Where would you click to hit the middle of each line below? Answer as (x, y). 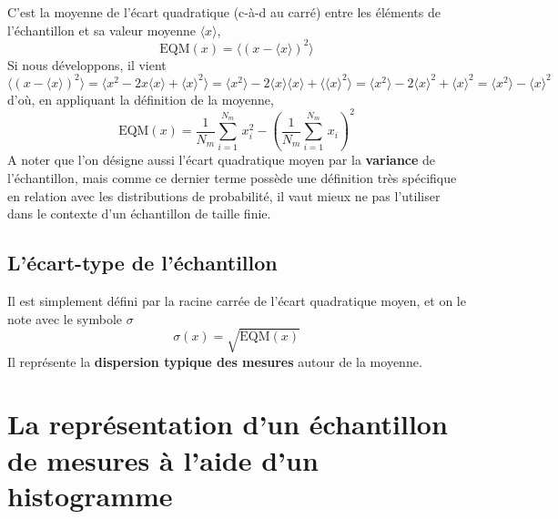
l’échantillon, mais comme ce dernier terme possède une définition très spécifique (232, 177)
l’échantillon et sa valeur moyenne (101, 30)
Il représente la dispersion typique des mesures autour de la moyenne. (215, 361)
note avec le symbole (65, 318)
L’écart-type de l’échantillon (142, 263)
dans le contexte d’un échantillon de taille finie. (139, 214)
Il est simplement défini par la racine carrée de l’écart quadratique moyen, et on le (237, 300)
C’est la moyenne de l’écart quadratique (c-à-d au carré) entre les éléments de (224, 12)
